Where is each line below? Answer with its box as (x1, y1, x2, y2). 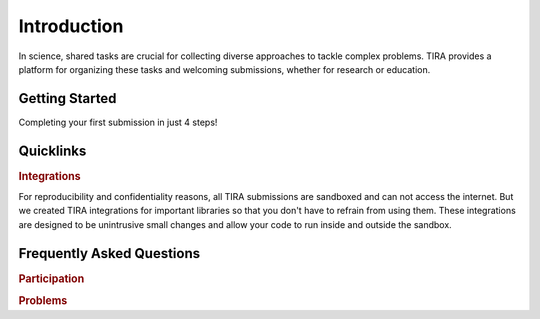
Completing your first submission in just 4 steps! (18, 116, 218, 128)
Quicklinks (18, 142, 87, 159)
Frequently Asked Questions (18, 245, 201, 262)
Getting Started (18, 90, 117, 107)
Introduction (18, 15, 124, 37)
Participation (18, 271, 85, 285)
